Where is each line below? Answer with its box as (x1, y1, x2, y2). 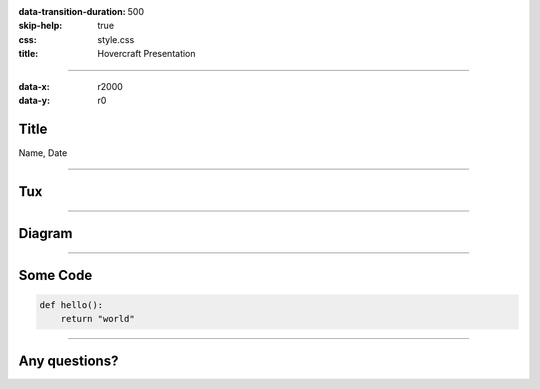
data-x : (18, 80, 50, 92)
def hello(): (39, 299, 104, 310)
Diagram (18, 225, 73, 242)
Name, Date (18, 146, 68, 159)
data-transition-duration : (18, 6, 126, 17)
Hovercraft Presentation (97, 48, 196, 60)
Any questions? (18, 352, 119, 369)
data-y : (18, 94, 50, 106)
